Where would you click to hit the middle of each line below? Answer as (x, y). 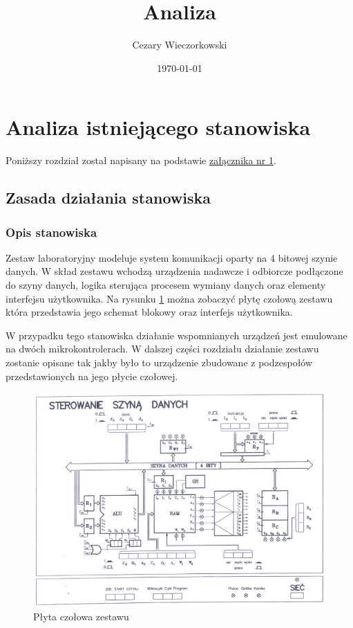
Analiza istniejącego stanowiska (158, 127)
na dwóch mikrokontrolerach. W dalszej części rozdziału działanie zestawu (162, 349)
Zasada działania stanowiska (108, 198)
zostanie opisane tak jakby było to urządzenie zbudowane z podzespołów (159, 362)
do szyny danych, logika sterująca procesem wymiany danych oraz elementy (166, 285)
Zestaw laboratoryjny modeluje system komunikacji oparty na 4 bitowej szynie (172, 257)
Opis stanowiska (51, 232)
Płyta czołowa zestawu (81, 617)
